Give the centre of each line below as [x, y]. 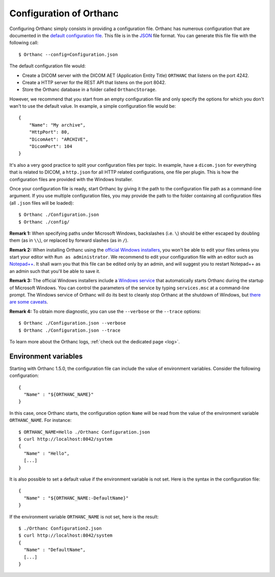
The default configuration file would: [48, 66]
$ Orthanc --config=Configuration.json [68, 54]
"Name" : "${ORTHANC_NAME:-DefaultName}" [76, 498]
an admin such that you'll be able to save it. [55, 271]
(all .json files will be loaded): [42, 203]
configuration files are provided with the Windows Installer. [71, 179]
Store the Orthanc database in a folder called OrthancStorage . [89, 90]
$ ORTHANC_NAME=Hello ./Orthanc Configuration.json [84, 432]
